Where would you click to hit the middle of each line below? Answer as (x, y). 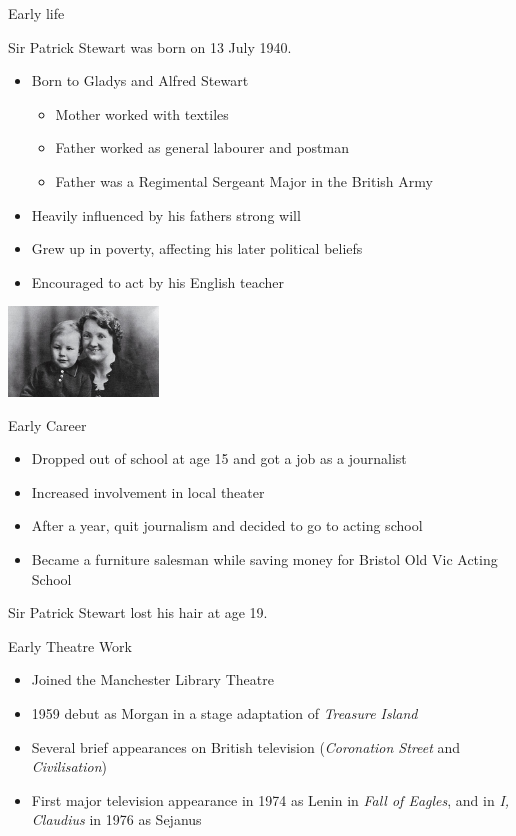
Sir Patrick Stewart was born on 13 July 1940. (150, 46)
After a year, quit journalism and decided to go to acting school (227, 525)
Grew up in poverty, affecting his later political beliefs (197, 248)
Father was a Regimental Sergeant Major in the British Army (244, 180)
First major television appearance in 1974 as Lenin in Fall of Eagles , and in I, (270, 799)
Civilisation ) (69, 766)
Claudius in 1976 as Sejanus (116, 819)
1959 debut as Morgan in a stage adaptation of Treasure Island (224, 712)
